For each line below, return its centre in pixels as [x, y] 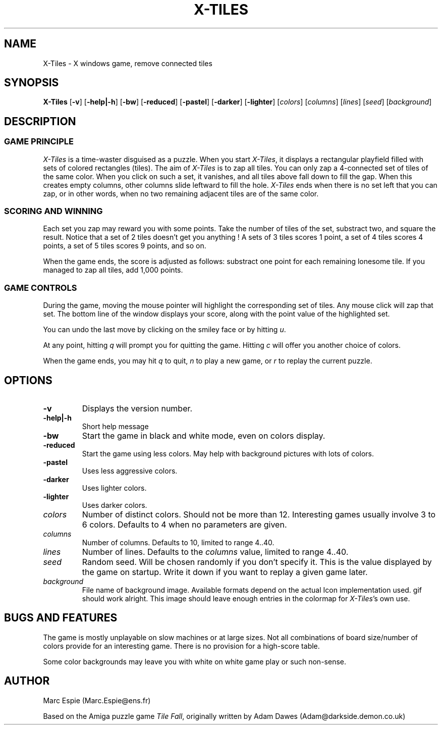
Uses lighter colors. [114, 488]
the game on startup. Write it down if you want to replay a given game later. [225, 572]
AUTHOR [27, 681]
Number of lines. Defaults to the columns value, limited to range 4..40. [215, 552]
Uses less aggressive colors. [130, 471]
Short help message [115, 426]
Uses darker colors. [115, 505]
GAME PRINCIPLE [39, 142]
